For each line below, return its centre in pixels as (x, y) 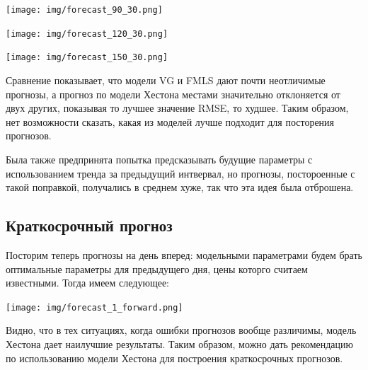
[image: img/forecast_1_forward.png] (94, 307)
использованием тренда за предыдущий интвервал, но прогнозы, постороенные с (180, 173)
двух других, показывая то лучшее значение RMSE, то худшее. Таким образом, (177, 108)
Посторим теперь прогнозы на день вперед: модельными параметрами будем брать (184, 254)
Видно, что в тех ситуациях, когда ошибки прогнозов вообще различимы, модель (181, 330)
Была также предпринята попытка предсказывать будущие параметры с (159, 159)
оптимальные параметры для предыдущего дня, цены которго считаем (157, 268)
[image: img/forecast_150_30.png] (87, 58)
